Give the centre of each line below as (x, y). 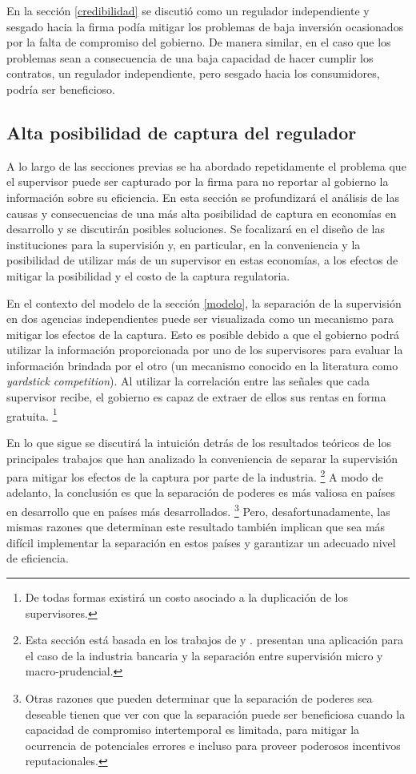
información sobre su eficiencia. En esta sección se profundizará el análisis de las (203, 197)
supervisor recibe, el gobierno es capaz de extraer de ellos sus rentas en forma (196, 397)
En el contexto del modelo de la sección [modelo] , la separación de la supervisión (204, 302)
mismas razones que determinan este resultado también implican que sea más (196, 527)
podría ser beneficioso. (61, 89)
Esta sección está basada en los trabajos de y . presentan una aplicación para (214, 640)
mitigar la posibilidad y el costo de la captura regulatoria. (148, 275)
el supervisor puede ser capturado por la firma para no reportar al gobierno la (198, 181)
